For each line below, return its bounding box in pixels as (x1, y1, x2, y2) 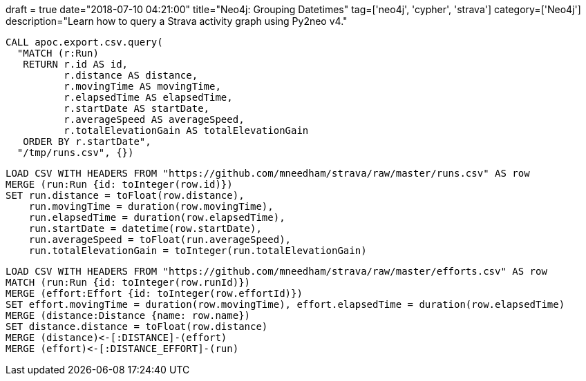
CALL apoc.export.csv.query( (6, 37, 163, 48)
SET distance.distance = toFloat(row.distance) (6, 321, 268, 332)
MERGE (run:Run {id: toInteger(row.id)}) (6, 179, 233, 190)
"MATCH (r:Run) (17, 48, 99, 59)
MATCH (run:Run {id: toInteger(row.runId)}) (6, 277, 251, 288)
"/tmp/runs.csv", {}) (17, 147, 134, 158)
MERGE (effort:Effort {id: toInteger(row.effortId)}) (6, 288, 303, 299)
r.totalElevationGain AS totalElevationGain (64, 125, 309, 136)
